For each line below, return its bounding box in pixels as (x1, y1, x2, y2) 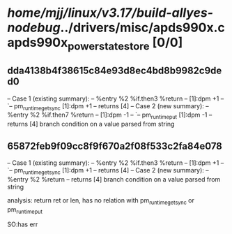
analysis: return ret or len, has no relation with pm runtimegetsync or (7, 196, 195, 206)
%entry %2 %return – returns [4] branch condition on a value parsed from (7, 175, 221, 183)
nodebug (7, 20, 61, 36)
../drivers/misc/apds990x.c (60, 20, 225, 36)
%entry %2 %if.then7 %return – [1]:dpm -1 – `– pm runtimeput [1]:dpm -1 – (7, 110, 212, 121)
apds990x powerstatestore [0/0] (7, 35, 183, 53)
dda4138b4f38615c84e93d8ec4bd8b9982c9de (7, 65, 222, 77)
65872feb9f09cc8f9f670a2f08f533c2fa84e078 (7, 140, 223, 152)
